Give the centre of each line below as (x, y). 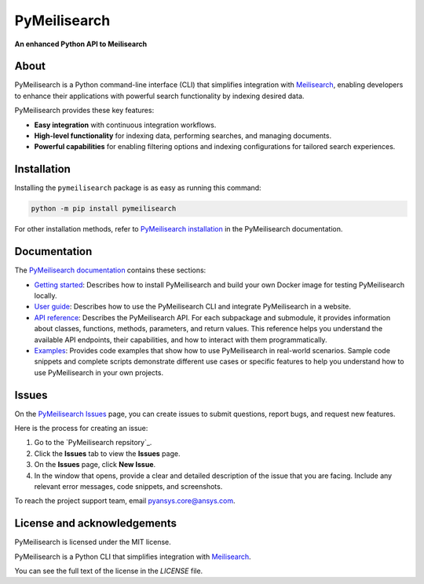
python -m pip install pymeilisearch (104, 209)
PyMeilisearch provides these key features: (84, 111)
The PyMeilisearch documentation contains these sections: (110, 270)
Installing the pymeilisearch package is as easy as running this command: (138, 188)
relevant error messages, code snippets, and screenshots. (128, 486)
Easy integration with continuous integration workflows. (125, 125)
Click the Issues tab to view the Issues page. (107, 453)
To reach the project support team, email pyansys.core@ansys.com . (125, 501)
